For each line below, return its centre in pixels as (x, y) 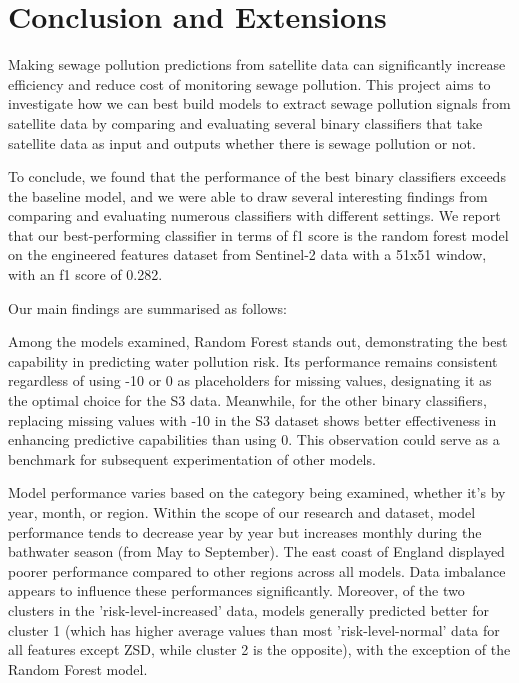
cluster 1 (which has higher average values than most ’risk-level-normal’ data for (254, 629)
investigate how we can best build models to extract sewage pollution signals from (259, 103)
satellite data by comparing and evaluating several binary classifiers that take (245, 122)
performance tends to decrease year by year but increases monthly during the (245, 531)
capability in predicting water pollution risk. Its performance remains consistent (253, 360)
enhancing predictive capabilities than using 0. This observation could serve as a (254, 439)
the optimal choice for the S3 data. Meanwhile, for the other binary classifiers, (247, 400)
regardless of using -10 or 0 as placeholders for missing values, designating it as (250, 380)
